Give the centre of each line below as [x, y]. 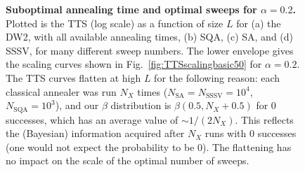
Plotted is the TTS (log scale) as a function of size [115, 23]
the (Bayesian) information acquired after [95, 133]
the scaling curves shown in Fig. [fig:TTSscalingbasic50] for [134, 64]
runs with [226, 133]
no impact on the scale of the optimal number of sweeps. [128, 160]
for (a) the [259, 23]
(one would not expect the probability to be [100, 146]
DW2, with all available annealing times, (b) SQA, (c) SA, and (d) [150, 37]
